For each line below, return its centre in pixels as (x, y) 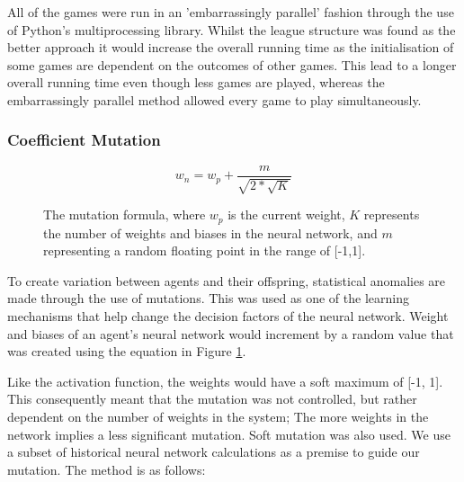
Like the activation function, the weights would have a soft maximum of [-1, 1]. (225, 381)
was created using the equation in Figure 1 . (127, 351)
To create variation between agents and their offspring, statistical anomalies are (227, 280)
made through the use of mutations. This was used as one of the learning (208, 298)
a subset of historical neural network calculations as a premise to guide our (214, 452)
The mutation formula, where (125, 214)
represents (392, 214)
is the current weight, (286, 214)
